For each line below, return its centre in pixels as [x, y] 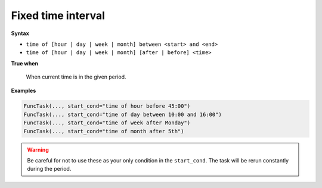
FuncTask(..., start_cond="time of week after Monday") [107, 123]
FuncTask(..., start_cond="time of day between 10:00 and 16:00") [123, 114]
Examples [24, 90]
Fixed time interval [58, 15]
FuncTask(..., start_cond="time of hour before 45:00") [107, 106]
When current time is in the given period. [76, 77]
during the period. [49, 169]
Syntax [20, 33]
